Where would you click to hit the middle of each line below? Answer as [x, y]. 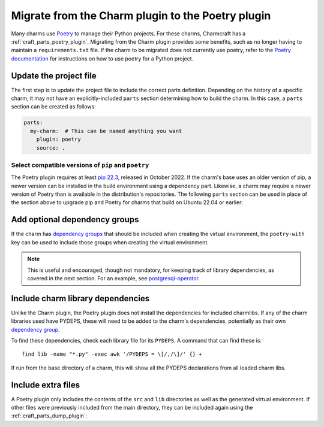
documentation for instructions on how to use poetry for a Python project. [102, 58]
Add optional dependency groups [75, 219]
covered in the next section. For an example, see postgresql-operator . [114, 278]
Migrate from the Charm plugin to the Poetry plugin [141, 16]
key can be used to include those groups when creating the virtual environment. [110, 242]
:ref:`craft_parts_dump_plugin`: [49, 416]
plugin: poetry [58, 140]
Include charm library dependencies [80, 299]
